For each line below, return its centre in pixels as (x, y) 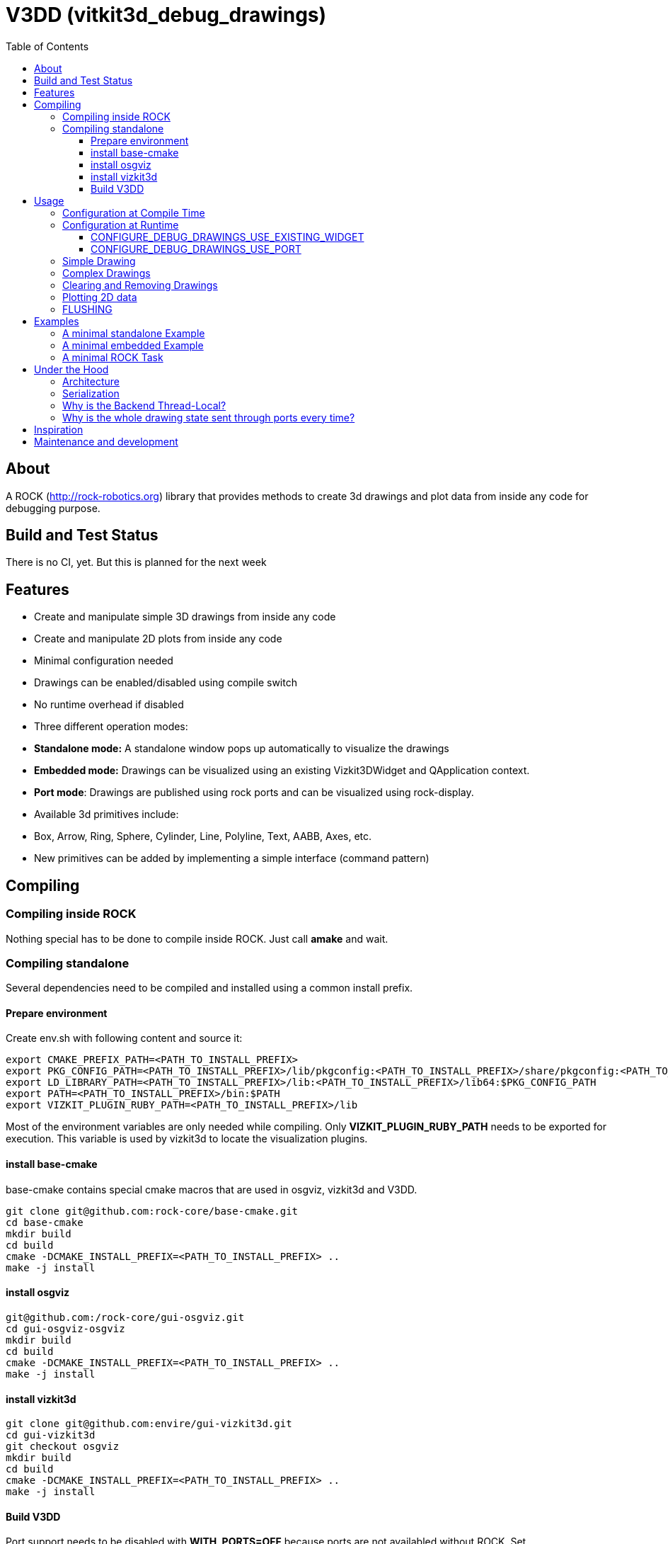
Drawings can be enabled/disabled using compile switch (166, 683)
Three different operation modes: (111, 727)
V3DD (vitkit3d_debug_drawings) (166, 15)
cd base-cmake (45, 1222)
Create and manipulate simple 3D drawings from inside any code (185, 617)
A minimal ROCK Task (113, 357)
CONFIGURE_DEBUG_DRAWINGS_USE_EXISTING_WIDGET (228, 237)
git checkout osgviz (63, 1447)
